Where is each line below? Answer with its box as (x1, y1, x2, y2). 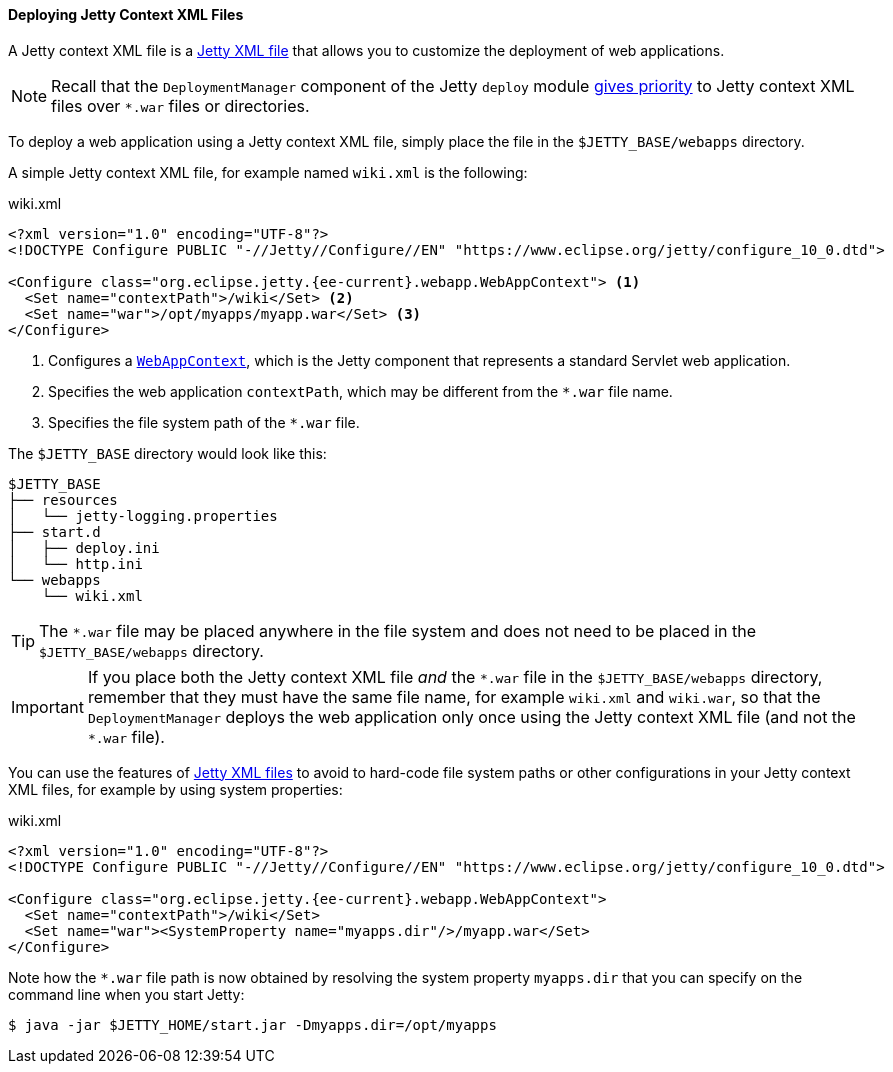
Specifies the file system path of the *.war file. (48, 413, 360, 431)
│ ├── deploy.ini (8, 539, 160, 556)
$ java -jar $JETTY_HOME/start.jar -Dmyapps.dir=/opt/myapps (8, 1016, 497, 1033)
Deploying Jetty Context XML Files (8, 6, 244, 23)
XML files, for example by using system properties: (8, 780, 343, 798)
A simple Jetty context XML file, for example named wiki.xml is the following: (8, 163, 528, 181)
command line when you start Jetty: (8, 985, 245, 1003)
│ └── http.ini (8, 555, 143, 572)
